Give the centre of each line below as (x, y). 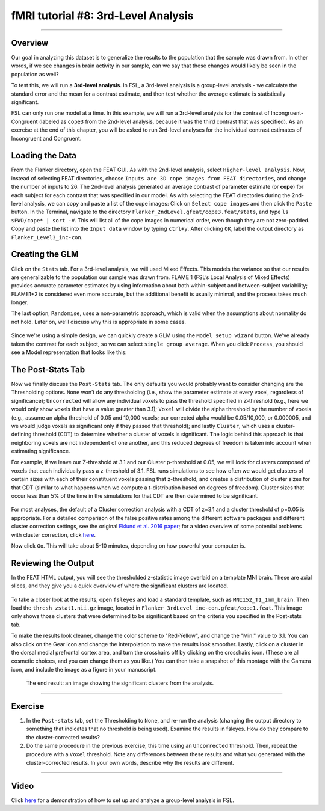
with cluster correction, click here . (54, 534)
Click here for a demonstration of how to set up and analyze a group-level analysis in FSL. (122, 800)
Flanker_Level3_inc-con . (47, 237)
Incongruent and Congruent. (46, 138)
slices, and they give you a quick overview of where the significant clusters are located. (120, 586)
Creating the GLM (45, 255)
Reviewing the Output (53, 563)
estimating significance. (41, 451)
